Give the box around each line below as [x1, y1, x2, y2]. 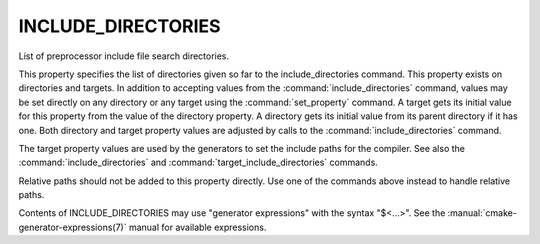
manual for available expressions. [128, 221, 267, 233]
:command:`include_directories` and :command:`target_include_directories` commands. [18, 156, 379, 169]
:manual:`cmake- [447, 207, 517, 219]
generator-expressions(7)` [18, 221, 127, 233]
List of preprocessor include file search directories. [18, 50, 230, 62]
